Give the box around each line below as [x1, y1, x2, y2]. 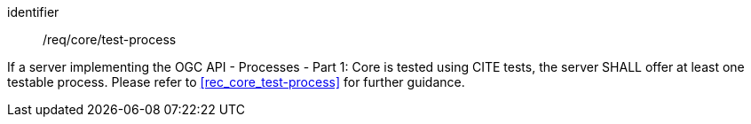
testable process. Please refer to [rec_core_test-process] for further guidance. [7, 74, 465, 89]
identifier [7, 4, 59, 19]
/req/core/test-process [43, 32, 177, 47]
